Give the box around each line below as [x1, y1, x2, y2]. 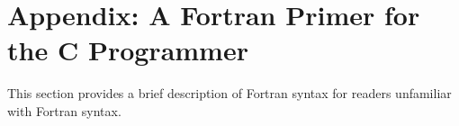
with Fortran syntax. [7, 101, 121, 120]
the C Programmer [7, 31, 248, 68]
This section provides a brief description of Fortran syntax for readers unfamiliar [7, 84, 452, 103]
